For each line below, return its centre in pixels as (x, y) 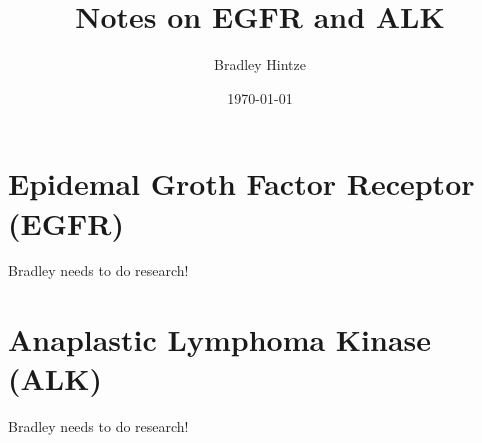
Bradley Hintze (259, 64)
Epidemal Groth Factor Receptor (241, 183)
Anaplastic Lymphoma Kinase (219, 339)
